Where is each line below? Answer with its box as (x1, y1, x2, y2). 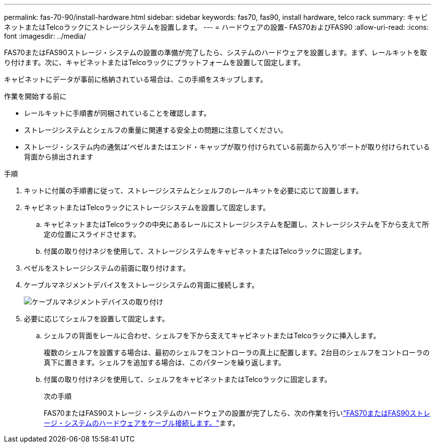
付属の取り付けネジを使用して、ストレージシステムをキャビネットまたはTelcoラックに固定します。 (44, 247, 366, 255)
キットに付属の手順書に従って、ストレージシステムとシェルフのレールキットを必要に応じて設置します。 (24, 186, 363, 195)
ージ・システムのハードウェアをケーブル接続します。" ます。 (44, 419, 240, 427)
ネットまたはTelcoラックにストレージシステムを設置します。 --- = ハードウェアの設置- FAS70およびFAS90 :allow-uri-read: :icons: (4, 23, 429, 31)
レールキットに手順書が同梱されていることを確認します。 (24, 109, 211, 117)
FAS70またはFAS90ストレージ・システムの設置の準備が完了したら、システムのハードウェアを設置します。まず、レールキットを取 (4, 48, 427, 57)
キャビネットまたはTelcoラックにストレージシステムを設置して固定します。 (24, 203, 270, 212)
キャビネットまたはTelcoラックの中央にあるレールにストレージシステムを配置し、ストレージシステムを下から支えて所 (44, 220, 429, 228)
